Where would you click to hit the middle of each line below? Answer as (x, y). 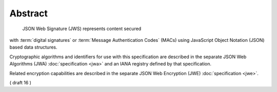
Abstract (29, 13)
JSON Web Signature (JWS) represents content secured (82, 29)
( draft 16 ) (21, 82)
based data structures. (33, 47)
